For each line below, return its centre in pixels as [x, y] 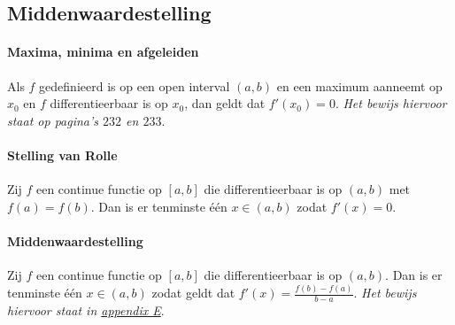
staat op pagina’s [53, 120]
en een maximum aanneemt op [359, 85]
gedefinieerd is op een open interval [135, 85]
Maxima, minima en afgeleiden [103, 52]
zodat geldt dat [193, 293]
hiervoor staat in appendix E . [86, 310]
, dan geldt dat [225, 103]
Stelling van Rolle [62, 155]
